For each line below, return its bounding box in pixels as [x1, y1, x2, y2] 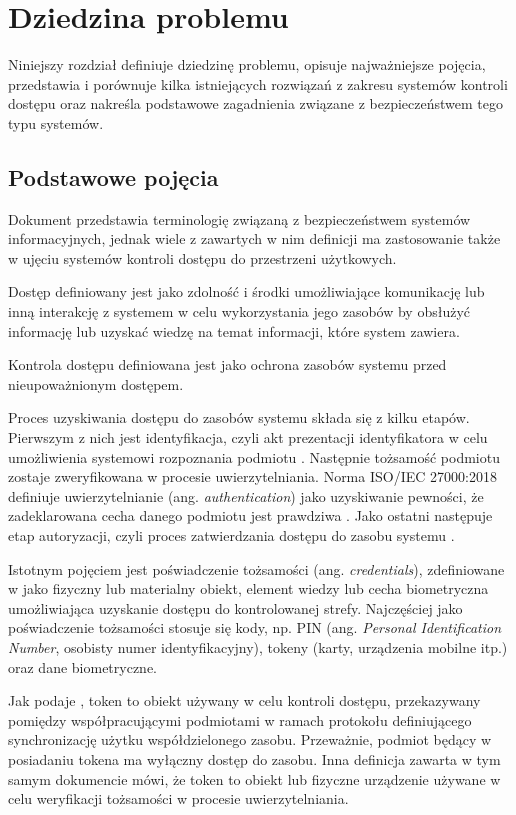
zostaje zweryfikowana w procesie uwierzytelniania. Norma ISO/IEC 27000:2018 [8, 466, 497, 487]
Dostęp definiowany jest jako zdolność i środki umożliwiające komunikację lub [8, 281, 485, 302]
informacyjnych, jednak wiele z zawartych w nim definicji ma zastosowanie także [8, 228, 501, 249]
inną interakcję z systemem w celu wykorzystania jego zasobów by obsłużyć [8, 301, 471, 322]
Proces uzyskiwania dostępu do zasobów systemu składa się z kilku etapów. [8, 407, 470, 428]
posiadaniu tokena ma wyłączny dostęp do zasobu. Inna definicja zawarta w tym [8, 748, 501, 769]
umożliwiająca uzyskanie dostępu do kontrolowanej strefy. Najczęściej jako [8, 597, 463, 618]
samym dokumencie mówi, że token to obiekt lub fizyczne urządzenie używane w [8, 768, 501, 789]
